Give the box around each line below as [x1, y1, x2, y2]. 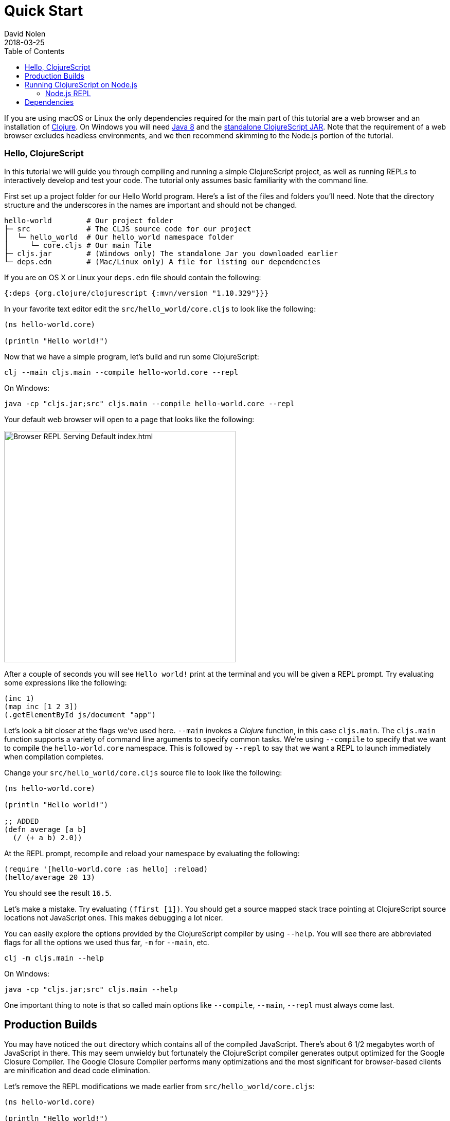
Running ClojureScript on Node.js [25, 80, 137, 89]
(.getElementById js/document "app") [4, 710, 156, 719]
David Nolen [4, 29, 46, 38]
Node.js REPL [45, 88, 91, 98]
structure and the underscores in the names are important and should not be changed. [4, 200, 297, 209]
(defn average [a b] [4, 825, 87, 834]
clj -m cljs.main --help [4, 953, 104, 962]
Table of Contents [4, 46, 65, 56]
